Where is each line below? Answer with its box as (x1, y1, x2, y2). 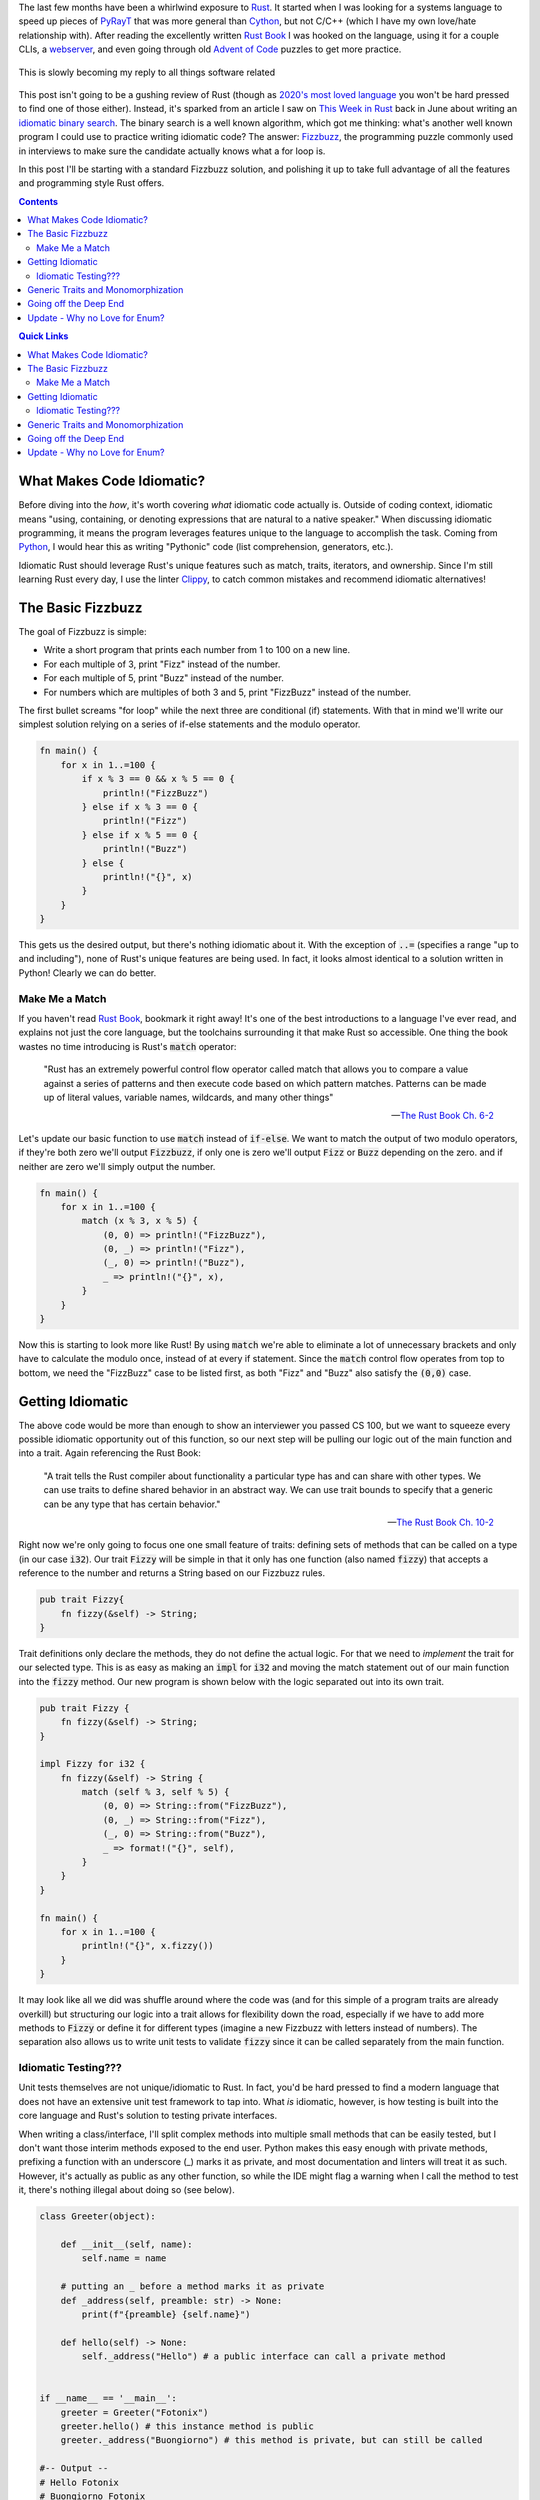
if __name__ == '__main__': (39, 2393, 177, 2404)
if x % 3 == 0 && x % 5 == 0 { (81, 773, 235, 785)
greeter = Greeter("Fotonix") (60, 2406, 209, 2418)
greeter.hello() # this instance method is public (60, 2421, 314, 2432)
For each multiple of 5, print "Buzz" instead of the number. (43, 672, 284, 684)
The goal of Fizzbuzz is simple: (18, 626, 147, 638)
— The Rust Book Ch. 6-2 (391, 1110, 494, 1122)
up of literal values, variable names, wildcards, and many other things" (43, 1091, 334, 1103)
